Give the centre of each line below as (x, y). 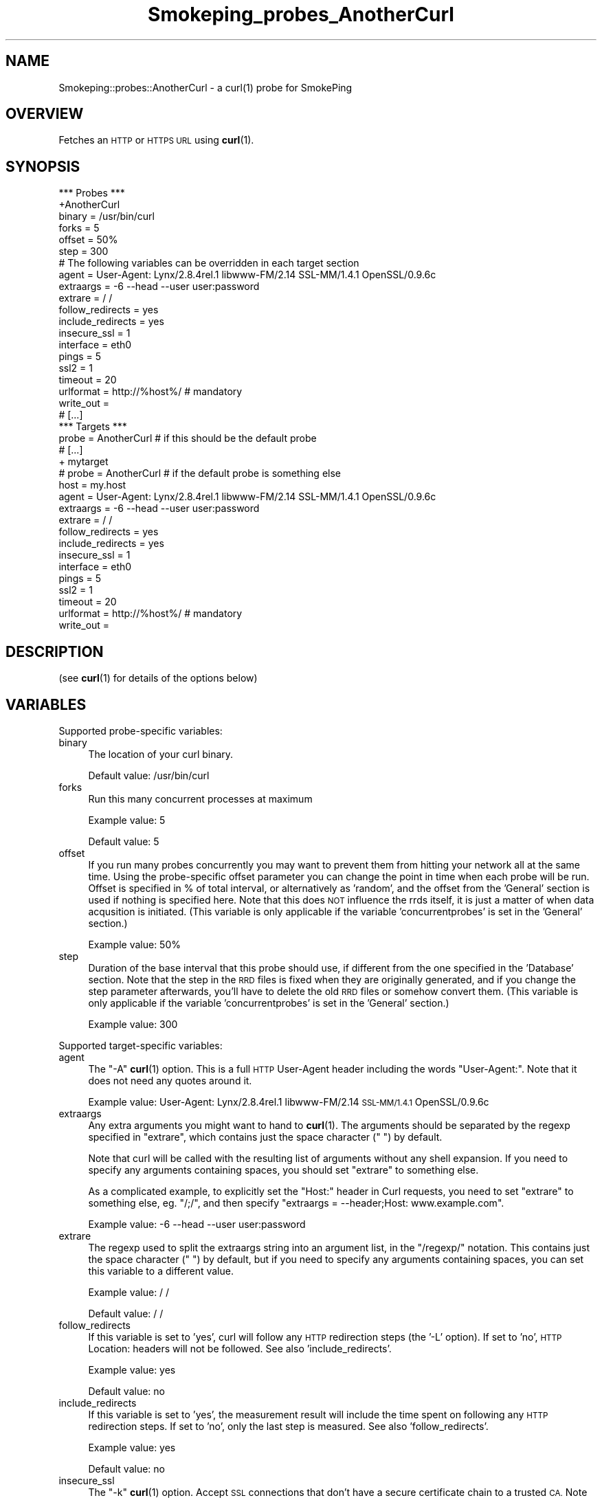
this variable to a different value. (161, 1271)
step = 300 (83, 251)
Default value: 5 (124, 841)
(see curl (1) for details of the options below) (158, 678)
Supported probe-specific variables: (141, 730)
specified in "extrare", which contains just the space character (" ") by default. (265, 1137)
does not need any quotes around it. (170, 1080)
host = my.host (92, 485)
